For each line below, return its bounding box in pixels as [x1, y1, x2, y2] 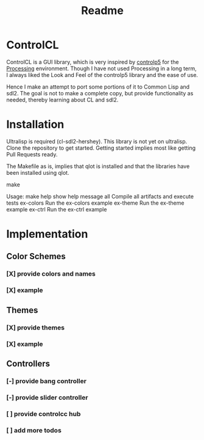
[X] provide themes [6, 323, 65, 332]
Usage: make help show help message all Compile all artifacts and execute [6, 193, 194, 200]
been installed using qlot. [6, 169, 69, 176]
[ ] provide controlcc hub [6, 409, 81, 418]
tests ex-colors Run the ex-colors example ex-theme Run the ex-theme [6, 199, 185, 207]
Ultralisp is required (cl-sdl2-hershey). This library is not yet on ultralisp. [6, 137, 188, 145]
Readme [81, 4, 124, 18]
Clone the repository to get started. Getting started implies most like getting [6, 144, 196, 152]
